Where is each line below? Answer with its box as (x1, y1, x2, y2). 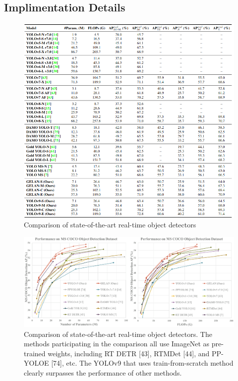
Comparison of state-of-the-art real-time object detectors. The (24, 328, 212, 339)
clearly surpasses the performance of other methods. (24, 367, 182, 378)
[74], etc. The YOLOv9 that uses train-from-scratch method (51, 358, 234, 368)
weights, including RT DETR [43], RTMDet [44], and (48, 348, 210, 358)
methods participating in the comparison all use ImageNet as (24, 338, 210, 349)
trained (24, 348, 46, 358)
